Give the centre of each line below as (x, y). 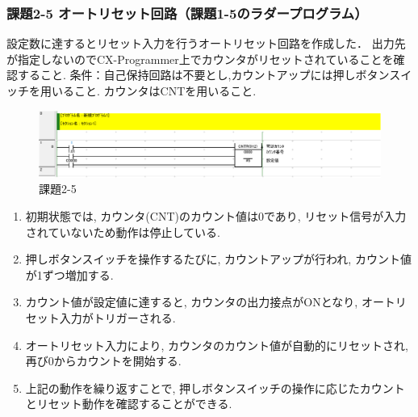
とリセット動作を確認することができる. (129, 404)
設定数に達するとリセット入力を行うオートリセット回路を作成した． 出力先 (206, 43)
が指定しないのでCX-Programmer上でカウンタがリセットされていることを (200, 59)
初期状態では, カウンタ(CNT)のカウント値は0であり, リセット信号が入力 (216, 216)
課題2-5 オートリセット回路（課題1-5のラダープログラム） (187, 13)
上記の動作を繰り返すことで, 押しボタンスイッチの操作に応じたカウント (215, 388)
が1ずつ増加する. (69, 274)
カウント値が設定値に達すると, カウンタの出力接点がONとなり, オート (210, 302)
